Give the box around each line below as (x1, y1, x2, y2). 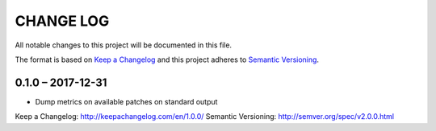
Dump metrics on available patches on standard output (35, 96, 218, 106)
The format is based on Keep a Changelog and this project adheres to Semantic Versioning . (15, 55, 319, 64)
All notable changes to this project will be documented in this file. (15, 40, 233, 50)
